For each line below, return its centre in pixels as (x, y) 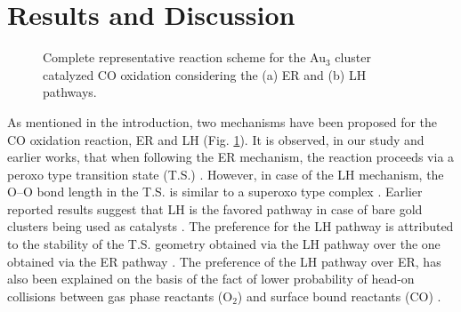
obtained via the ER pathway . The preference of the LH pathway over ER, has (224, 261)
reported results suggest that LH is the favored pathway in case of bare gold (215, 208)
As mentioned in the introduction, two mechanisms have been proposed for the (222, 121)
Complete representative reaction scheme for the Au (184, 57)
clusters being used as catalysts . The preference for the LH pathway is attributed (230, 226)
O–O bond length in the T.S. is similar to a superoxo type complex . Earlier (215, 192)
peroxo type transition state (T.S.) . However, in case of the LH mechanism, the (226, 174)
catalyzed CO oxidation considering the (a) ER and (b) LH (205, 74)
